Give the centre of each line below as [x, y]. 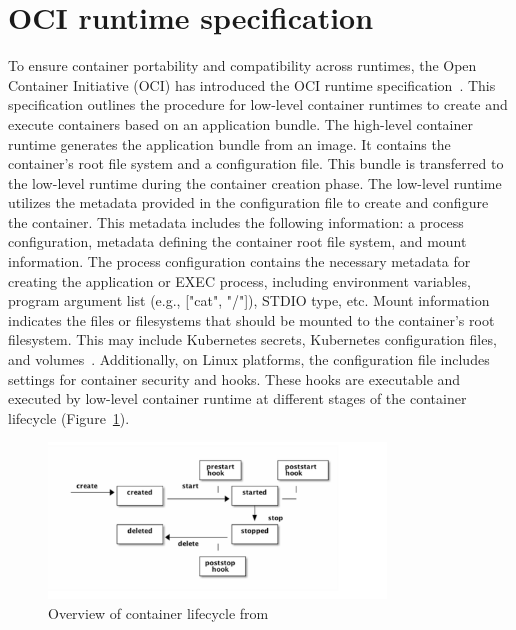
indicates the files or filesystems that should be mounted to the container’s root [251, 319]
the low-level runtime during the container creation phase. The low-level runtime [255, 182]
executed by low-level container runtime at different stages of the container [237, 398]
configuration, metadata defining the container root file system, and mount [237, 241]
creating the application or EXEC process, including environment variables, [239, 280]
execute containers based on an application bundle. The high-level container [240, 123]
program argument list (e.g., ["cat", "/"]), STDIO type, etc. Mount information [249, 300]
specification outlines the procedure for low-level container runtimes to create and [258, 104]
